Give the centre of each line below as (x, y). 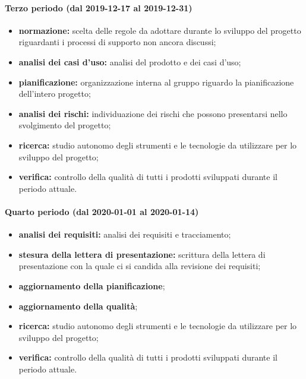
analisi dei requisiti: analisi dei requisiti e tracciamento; (125, 234)
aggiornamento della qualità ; (78, 306)
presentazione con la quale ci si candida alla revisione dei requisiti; (140, 266)
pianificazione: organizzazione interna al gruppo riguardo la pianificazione (156, 82)
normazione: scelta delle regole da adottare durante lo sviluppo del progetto (160, 30)
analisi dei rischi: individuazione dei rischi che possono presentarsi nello (153, 113)
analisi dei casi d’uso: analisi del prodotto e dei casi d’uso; (130, 61)
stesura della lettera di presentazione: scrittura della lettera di (142, 254)
